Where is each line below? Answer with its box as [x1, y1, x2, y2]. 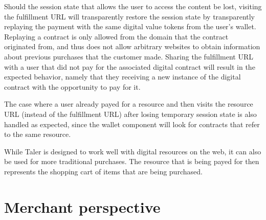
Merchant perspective [4, 196, 161, 217]
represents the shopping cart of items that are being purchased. [4, 166, 203, 176]
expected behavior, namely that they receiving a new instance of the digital [4, 71, 241, 82]
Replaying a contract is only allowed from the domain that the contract [4, 31, 229, 42]
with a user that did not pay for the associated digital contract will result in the [4, 61, 255, 72]
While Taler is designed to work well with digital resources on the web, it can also [4, 146, 261, 156]
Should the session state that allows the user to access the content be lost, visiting [4, 1, 262, 11]
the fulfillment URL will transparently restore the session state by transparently [4, 11, 255, 22]
